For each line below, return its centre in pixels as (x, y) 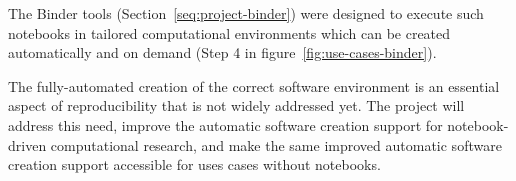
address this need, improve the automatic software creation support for (225, 124)
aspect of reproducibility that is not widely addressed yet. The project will (236, 105)
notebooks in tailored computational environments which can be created (229, 32)
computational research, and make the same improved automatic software (276, 144)
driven (27, 144)
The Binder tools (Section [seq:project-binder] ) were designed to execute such (246, 13)
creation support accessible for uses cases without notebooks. (194, 164)
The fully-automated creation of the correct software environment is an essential (254, 85)
